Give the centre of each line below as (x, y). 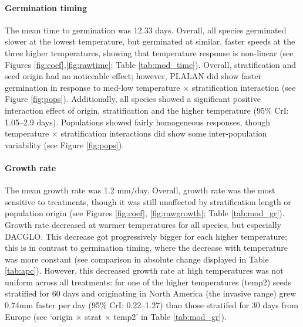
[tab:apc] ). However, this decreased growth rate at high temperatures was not (144, 270)
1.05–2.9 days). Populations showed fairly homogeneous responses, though (137, 122)
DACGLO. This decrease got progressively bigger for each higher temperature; (146, 236)
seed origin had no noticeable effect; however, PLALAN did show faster (133, 76)
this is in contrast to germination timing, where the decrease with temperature (146, 248)
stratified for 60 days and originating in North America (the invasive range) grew (151, 293)
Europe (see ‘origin (39, 316)
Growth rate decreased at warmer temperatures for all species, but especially (143, 224)
